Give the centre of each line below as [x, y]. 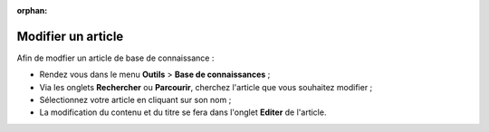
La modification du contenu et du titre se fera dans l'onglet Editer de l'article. [183, 112]
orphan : [32, 10]
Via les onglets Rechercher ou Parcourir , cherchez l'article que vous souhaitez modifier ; [206, 87]
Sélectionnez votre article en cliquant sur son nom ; [135, 100]
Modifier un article [70, 36]
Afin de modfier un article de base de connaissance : [115, 58]
